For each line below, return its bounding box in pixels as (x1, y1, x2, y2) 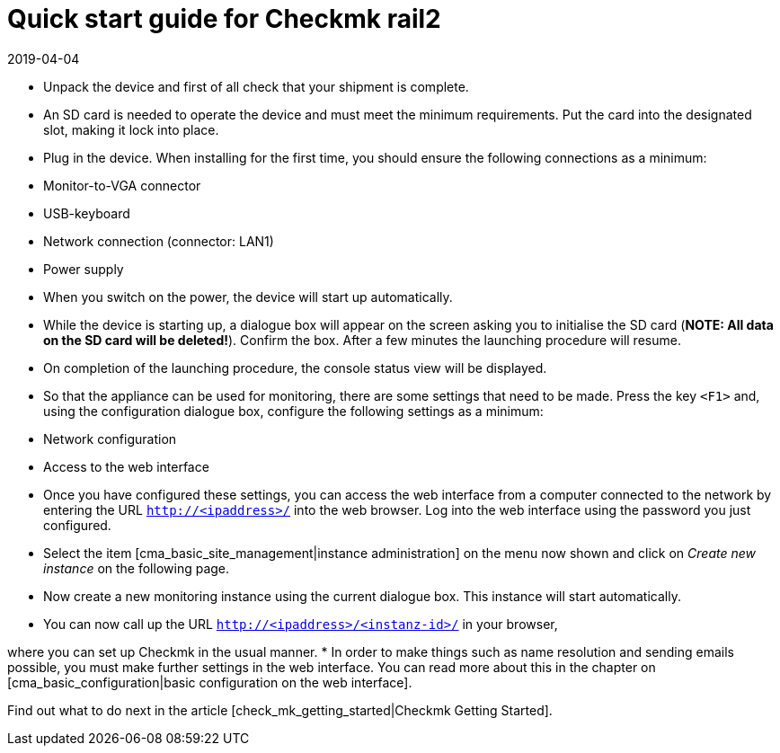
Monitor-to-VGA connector (43, 177, 201, 193)
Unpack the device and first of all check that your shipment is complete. (43, 78, 469, 94)
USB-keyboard (43, 205, 130, 221)
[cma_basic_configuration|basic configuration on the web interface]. (7, 674, 412, 690)
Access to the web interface (43, 458, 209, 474)
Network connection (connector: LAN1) (43, 233, 274, 249)
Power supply (43, 261, 124, 277)
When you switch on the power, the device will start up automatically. (43, 288, 453, 305)
